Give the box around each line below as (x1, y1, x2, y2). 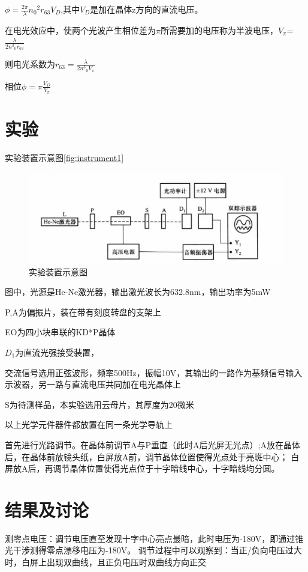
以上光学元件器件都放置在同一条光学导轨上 (5, 418, 173, 431)
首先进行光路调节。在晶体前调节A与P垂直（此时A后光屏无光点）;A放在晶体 (5, 438, 300, 451)
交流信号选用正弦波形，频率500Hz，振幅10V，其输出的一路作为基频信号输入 (5, 366, 303, 379)
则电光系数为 (5, 57, 55, 70)
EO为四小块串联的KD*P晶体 (5, 326, 116, 338)
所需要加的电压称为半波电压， (160, 23, 278, 36)
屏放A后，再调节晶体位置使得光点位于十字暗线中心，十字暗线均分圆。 (5, 462, 280, 475)
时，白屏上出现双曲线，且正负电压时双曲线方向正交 (5, 556, 206, 568)
